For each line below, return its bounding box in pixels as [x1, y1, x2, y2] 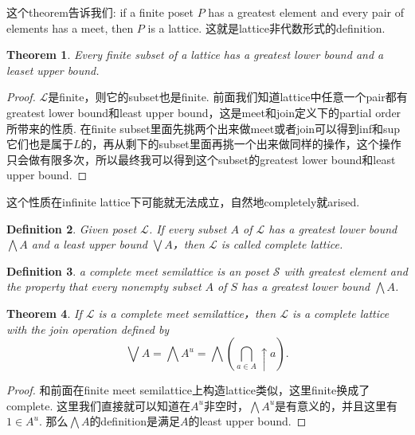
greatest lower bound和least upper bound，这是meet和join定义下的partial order [6, 104, 401, 120]
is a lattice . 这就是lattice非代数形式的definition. [147, 19, 386, 36]
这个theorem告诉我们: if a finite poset [6, 4, 194, 20]
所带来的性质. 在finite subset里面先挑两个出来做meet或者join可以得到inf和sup [6, 120, 401, 136]
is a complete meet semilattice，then [98, 304, 276, 321]
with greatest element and [284, 262, 408, 279]
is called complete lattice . [221, 236, 343, 253]
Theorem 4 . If [6, 304, 82, 321]
